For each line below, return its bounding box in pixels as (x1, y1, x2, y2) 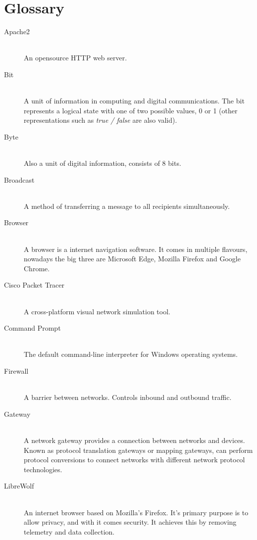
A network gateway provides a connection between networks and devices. (24, 435, 245, 445)
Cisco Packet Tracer (4, 280, 65, 290)
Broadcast (4, 174, 35, 185)
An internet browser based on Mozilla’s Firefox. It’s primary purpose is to (24, 507, 249, 517)
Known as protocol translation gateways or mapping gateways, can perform (24, 444, 253, 455)
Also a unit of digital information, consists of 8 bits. (24, 158, 181, 168)
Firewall (4, 365, 29, 376)
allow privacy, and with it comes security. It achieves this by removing (24, 517, 237, 527)
